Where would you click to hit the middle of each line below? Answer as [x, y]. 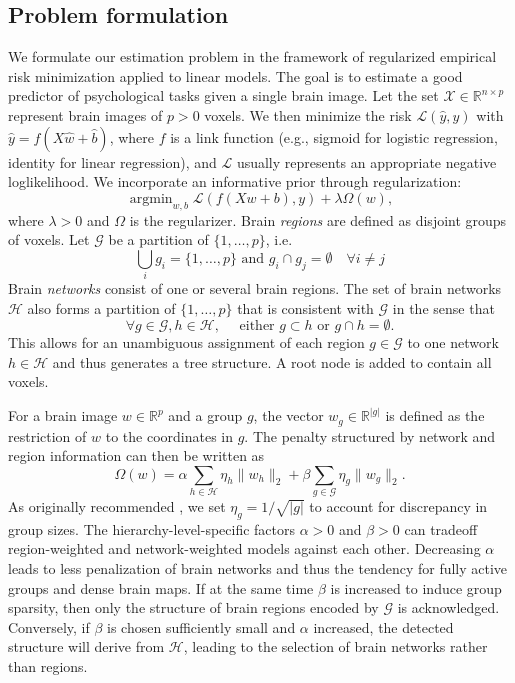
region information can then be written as [136, 455]
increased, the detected [383, 626]
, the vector [288, 415]
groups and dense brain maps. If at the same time [161, 587]
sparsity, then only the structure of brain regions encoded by [193, 607]
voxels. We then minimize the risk [308, 114]
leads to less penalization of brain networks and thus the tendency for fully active [258, 568]
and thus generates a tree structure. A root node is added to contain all [272, 361]
